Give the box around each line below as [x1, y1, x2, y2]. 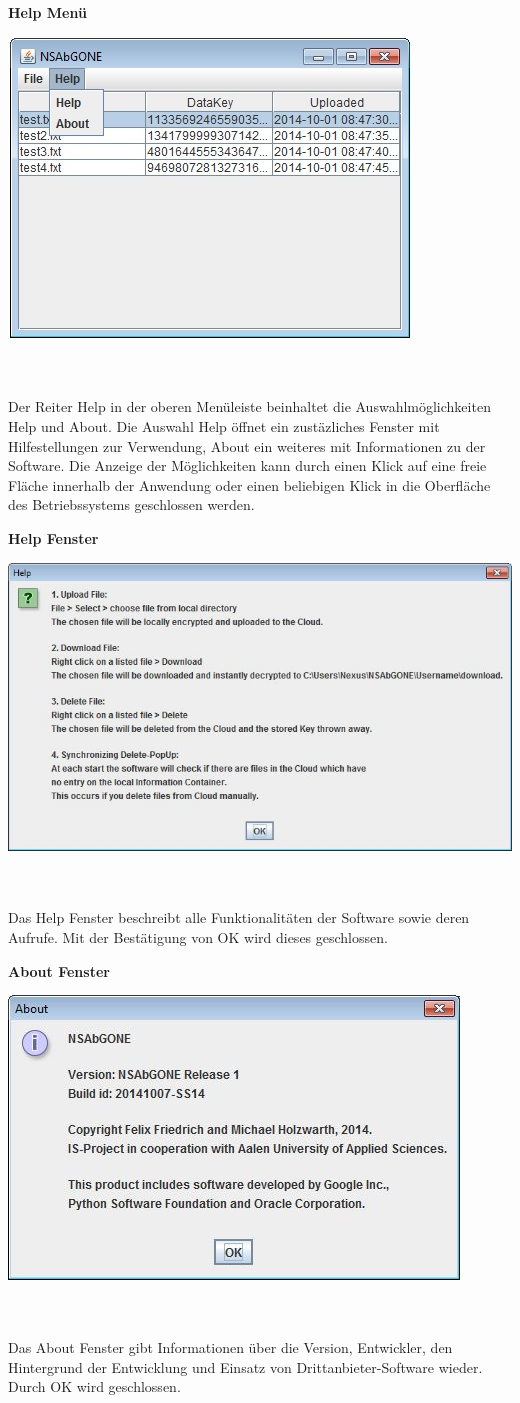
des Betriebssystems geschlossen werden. [8, 494, 255, 515]
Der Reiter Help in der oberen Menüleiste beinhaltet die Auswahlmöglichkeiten [8, 396, 491, 417]
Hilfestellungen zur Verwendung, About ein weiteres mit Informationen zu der [8, 435, 486, 456]
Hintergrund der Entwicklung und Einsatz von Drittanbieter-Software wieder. [8, 1356, 483, 1377]
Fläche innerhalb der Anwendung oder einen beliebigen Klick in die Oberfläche [8, 474, 491, 495]
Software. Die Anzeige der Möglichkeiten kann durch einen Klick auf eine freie [8, 455, 487, 476]
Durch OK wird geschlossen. [8, 1376, 181, 1397]
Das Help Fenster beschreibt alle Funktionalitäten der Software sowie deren [8, 907, 470, 928]
